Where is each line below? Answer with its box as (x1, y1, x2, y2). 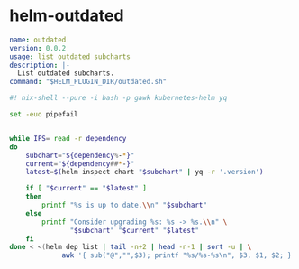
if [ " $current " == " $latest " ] (25, 184, 147, 193)
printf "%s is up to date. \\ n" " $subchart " (41, 200, 207, 210)
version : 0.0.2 (9, 43, 67, 52)
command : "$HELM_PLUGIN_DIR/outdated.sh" (9, 78, 168, 87)
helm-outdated (9, 5, 124, 26)
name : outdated (9, 35, 67, 44)
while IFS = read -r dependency (9, 134, 127, 143)
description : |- (9, 60, 70, 70)
